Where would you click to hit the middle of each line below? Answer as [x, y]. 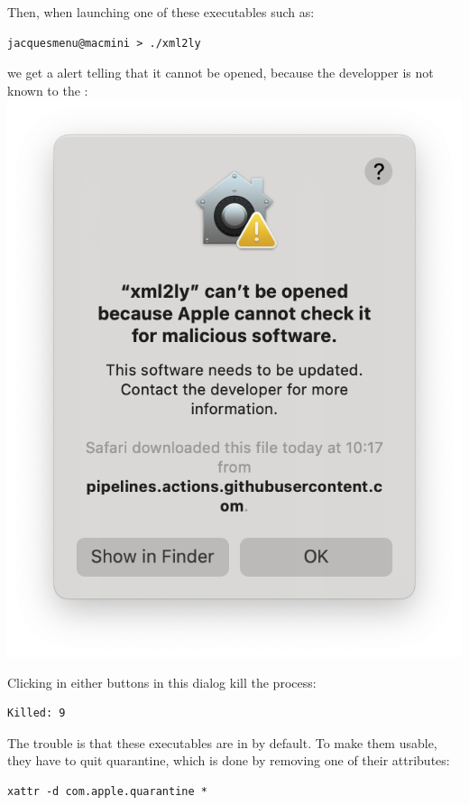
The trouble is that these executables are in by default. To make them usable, [222, 742]
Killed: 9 [37, 713]
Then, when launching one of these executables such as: [161, 12]
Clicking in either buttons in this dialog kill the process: [162, 682]
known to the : [48, 90]
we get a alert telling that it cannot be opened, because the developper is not [221, 73]
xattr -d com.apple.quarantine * [107, 792]
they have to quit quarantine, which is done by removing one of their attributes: [229, 760]
